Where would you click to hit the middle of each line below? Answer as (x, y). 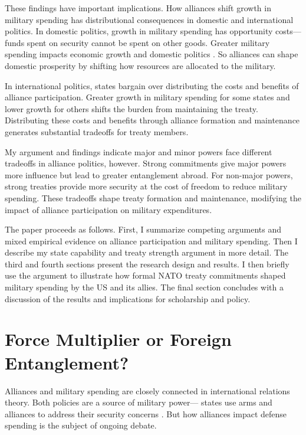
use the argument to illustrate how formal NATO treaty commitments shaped (145, 275)
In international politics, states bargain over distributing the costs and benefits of (152, 85)
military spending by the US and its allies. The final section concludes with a (144, 287)
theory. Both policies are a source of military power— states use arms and (139, 402)
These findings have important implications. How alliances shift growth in (138, 8)
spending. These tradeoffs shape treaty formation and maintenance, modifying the (153, 197)
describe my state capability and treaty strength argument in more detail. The (147, 252)
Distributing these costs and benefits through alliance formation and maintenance (152, 120)
